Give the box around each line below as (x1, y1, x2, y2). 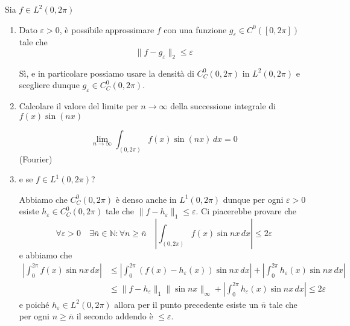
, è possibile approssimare (59, 23, 154, 36)
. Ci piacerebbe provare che (196, 205, 297, 217)
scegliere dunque (19, 78, 80, 91)
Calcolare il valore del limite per (19, 100, 138, 112)
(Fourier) (19, 152, 52, 165)
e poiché (19, 298, 49, 310)
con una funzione (164, 23, 227, 36)
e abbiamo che (19, 249, 72, 261)
